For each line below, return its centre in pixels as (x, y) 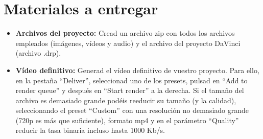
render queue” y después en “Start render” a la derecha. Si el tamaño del (130, 90)
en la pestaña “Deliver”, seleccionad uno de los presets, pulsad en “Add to (131, 80)
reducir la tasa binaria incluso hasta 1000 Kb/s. (90, 130)
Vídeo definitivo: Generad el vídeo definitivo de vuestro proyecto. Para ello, (137, 70)
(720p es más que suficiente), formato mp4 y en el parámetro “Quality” (127, 120)
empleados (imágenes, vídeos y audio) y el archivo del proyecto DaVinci (128, 43)
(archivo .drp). (38, 53)
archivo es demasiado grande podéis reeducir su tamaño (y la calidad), (126, 100)
